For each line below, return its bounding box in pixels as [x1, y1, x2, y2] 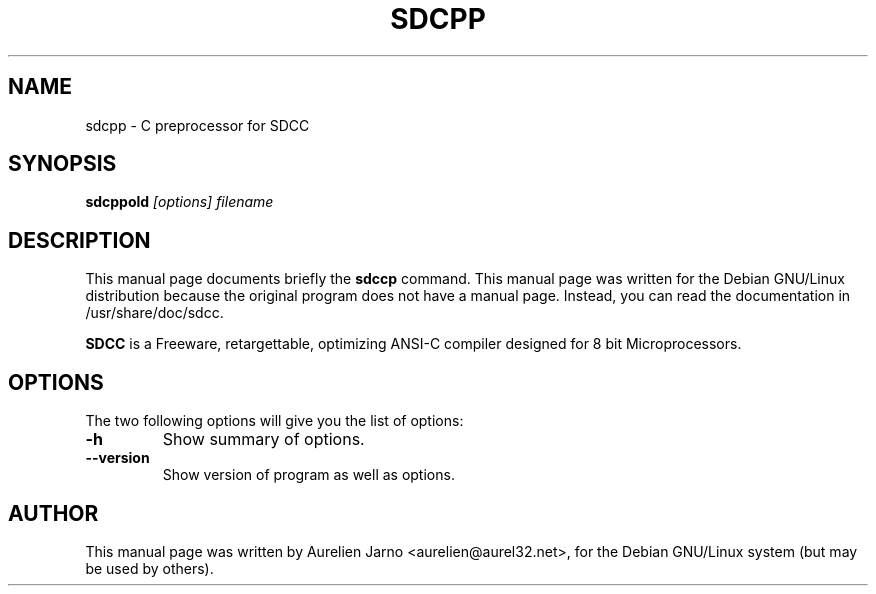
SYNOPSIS [8, 151, 117, 177]
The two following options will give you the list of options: [85, 412, 464, 430]
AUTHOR [8, 500, 99, 526]
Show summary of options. [162, 429, 365, 450]
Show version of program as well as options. [162, 466, 455, 484]
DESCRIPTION [8, 227, 151, 253]
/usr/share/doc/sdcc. [85, 304, 224, 322]
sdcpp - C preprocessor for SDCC [85, 116, 310, 134]
